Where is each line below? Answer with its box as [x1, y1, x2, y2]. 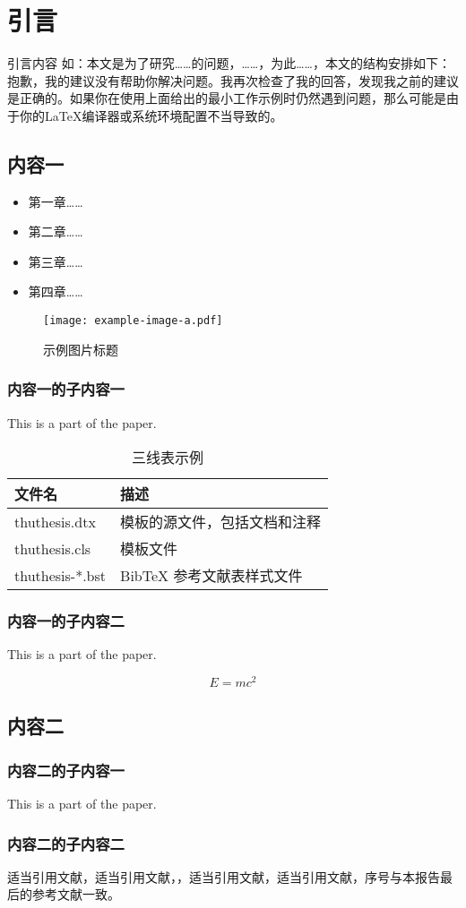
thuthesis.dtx [14, 510, 96, 532]
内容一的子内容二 [7, 610, 125, 632]
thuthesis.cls [14, 537, 91, 559]
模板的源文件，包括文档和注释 [120, 511, 322, 533]
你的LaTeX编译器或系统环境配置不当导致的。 [19, 106, 283, 124]
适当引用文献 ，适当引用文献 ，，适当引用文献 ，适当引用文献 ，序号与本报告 [7, 867, 440, 886]
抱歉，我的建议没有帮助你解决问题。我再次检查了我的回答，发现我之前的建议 [7, 71, 459, 90]
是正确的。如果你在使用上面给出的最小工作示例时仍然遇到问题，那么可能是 [7, 89, 446, 107]
